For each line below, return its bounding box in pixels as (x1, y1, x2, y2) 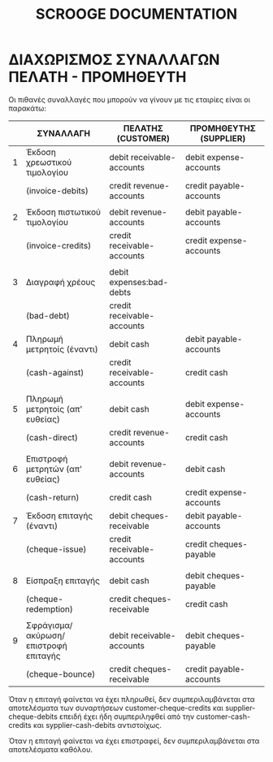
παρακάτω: (8, 103, 46, 113)
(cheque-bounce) (25, 668, 96, 679)
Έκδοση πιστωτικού (25, 206, 102, 218)
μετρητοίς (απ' (25, 403, 83, 414)
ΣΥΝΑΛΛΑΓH (37, 128, 91, 139)
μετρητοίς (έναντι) (25, 343, 99, 354)
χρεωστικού (25, 156, 72, 167)
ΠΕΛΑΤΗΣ (123, 123, 164, 134)
